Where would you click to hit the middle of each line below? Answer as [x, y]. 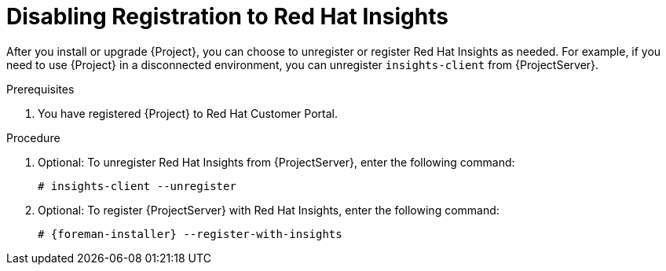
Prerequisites [40, 89]
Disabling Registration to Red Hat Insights [227, 16]
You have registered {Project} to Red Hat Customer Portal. [188, 113]
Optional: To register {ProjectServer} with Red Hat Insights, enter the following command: [269, 210]
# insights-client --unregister [137, 186]
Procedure [33, 137]
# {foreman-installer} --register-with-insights [190, 234]
